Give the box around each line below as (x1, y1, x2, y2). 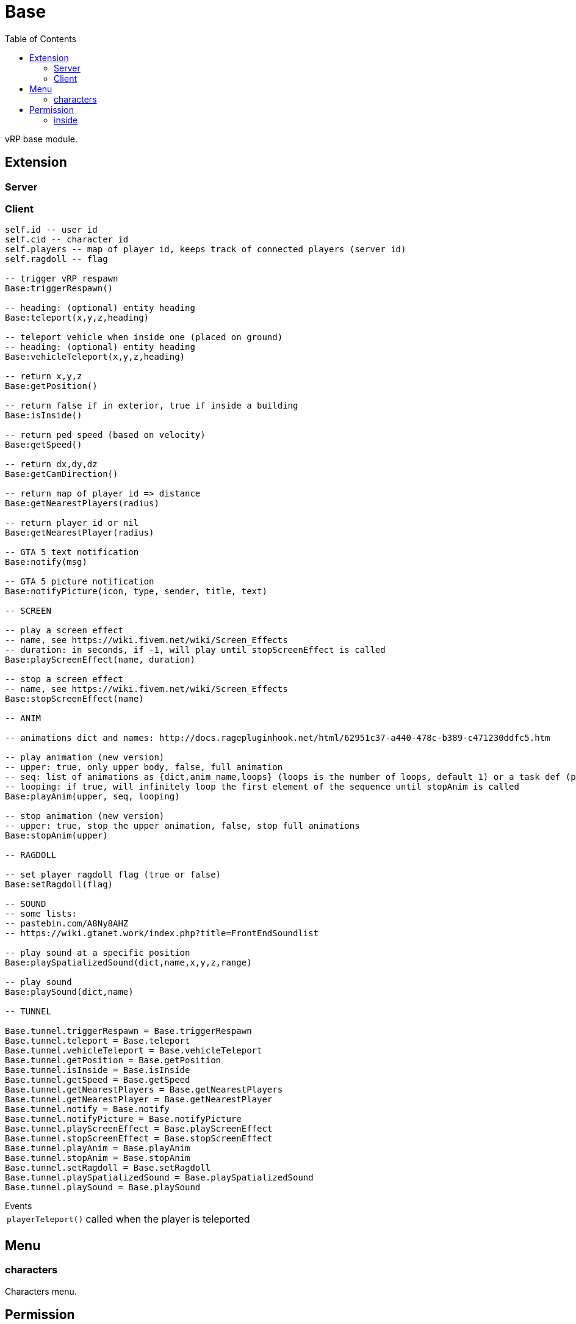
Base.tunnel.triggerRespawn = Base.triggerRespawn (5, 1026, 252, 1036)
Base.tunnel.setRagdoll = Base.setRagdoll (5, 1163, 211, 1173)
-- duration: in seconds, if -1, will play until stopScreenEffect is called (5, 645, 386, 655)
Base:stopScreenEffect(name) (5, 694, 144, 704)
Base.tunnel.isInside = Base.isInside (5, 1065, 190, 1075)
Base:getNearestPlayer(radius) (5, 528, 154, 538)
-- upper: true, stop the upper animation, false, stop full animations (5, 821, 360, 831)
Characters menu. (5, 1286, 77, 1297)
